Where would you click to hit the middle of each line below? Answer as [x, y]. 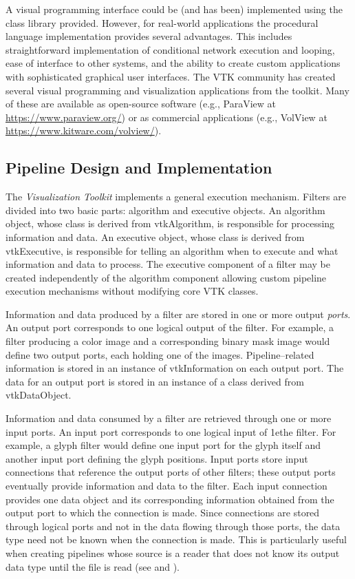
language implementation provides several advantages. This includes [149, 36]
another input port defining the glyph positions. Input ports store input [157, 458]
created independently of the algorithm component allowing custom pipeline [166, 277]
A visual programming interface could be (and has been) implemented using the [174, 9]
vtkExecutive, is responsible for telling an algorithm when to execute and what [172, 250]
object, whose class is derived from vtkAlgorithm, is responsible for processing [170, 223]
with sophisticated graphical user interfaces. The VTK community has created [171, 76]
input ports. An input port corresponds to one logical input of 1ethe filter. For [171, 431]
